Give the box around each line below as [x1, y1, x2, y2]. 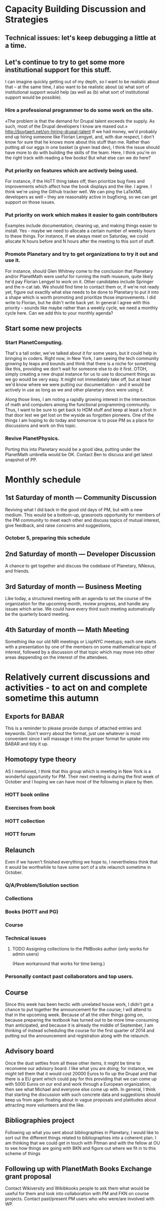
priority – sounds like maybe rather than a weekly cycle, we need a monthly [5, 305, 158, 311]
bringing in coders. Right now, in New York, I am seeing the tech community [5, 356, 159, 361]
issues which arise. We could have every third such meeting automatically [5, 606, 155, 612]
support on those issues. [5, 199, 56, 205]
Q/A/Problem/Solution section [5, 882, 79, 889]
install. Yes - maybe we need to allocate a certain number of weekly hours [5, 228, 156, 234]
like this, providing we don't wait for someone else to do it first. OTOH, [5, 366, 148, 372]
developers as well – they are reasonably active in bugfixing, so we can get [5, 194, 158, 200]
